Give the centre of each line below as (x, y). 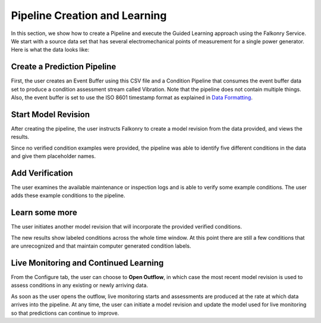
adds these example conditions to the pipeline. (68, 195)
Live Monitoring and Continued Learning (87, 263)
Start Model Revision (51, 114)
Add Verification (42, 173)
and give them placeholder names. (53, 156)
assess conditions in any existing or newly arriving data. (80, 286)
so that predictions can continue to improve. (65, 313)
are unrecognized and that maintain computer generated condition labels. (101, 246)
